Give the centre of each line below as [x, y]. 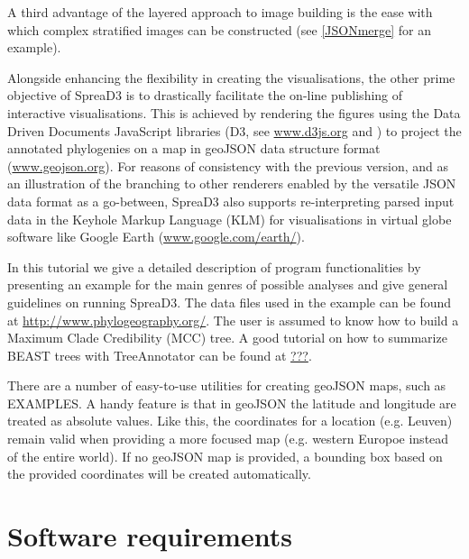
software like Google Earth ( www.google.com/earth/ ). [156, 237]
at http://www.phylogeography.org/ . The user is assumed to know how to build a [233, 320]
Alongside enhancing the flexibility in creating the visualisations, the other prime [231, 77]
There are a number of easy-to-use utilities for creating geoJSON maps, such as [227, 385]
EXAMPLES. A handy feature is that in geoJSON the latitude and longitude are [232, 403]
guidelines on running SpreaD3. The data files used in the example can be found [230, 302]
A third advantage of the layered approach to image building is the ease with [220, 12]
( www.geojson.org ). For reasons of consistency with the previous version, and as [228, 165]
